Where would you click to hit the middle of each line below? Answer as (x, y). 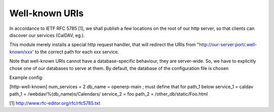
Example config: (26, 77)
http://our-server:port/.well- (228, 45)
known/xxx (21, 52)
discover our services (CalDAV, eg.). (47, 35)
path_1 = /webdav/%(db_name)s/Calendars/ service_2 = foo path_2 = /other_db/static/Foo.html (109, 94)
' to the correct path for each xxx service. (76, 52)
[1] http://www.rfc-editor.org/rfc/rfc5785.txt (55, 103)
